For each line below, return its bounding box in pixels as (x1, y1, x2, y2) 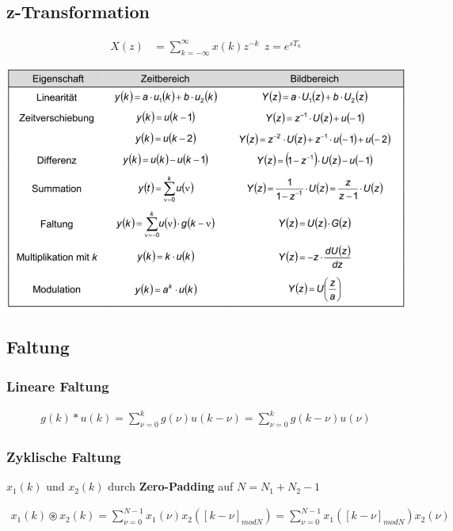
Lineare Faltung (6, 376, 109, 395)
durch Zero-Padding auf (108, 478, 234, 495)
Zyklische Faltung (6, 447, 121, 467)
